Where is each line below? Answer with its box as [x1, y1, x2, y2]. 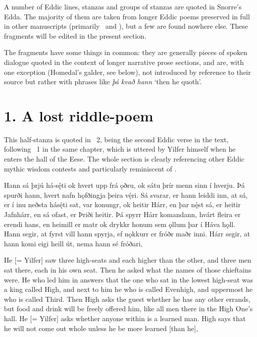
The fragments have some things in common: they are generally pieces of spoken [4, 47, 248, 57]
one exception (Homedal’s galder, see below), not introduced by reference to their [4, 66, 251, 77]
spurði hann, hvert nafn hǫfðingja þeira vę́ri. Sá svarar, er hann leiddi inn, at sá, [4, 189, 248, 200]
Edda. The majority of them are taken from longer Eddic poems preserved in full [4, 11, 250, 21]
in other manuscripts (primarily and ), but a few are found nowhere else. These [4, 21, 248, 31]
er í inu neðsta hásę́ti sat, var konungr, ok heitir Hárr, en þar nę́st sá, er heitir [4, 199, 241, 210]
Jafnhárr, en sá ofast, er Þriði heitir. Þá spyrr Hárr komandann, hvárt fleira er [4, 209, 241, 220]
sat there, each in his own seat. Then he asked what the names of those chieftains [4, 265, 252, 275]
